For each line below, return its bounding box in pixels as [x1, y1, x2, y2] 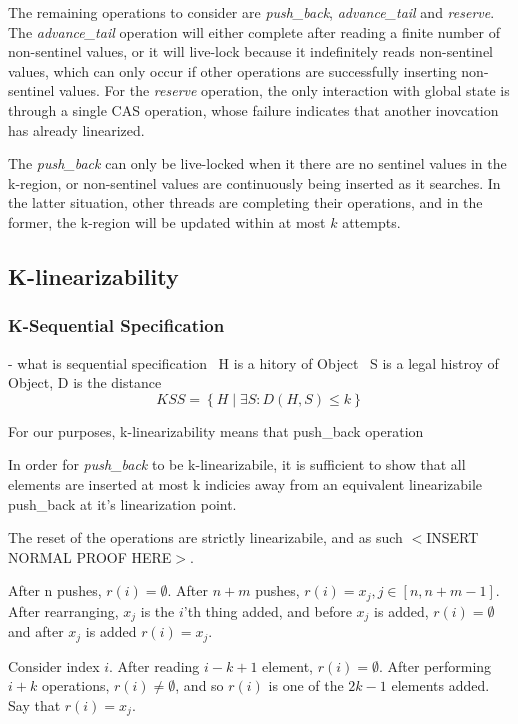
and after [8, 621, 64, 642]
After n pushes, [8, 580, 102, 601]
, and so [175, 675, 224, 696]
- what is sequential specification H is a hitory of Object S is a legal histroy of [8, 352, 499, 373]
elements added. [391, 675, 490, 696]
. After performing [378, 655, 492, 676]
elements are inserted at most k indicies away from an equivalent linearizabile [8, 473, 483, 494]
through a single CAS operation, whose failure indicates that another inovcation [8, 99, 499, 120]
